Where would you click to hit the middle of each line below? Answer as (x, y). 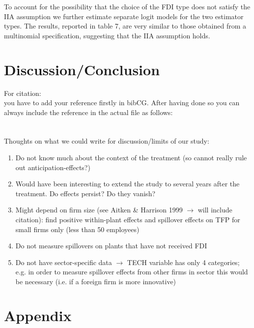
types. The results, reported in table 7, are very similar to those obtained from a (125, 26)
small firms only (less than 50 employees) (77, 229)
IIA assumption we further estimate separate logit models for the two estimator (124, 16)
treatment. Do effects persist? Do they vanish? (85, 193)
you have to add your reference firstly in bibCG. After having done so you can (122, 103)
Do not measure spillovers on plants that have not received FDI (111, 246)
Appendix (38, 315)
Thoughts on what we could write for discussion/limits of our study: (107, 141)
